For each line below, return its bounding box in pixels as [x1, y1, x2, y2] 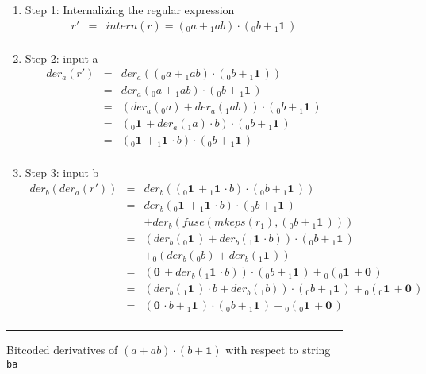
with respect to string [225, 341, 331, 358]
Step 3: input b [25, 164, 99, 181]
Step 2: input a [25, 49, 98, 66]
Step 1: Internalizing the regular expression [25, 2, 235, 17]
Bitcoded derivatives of [6, 341, 118, 358]
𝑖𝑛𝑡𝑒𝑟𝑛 [106, 20, 138, 32]
